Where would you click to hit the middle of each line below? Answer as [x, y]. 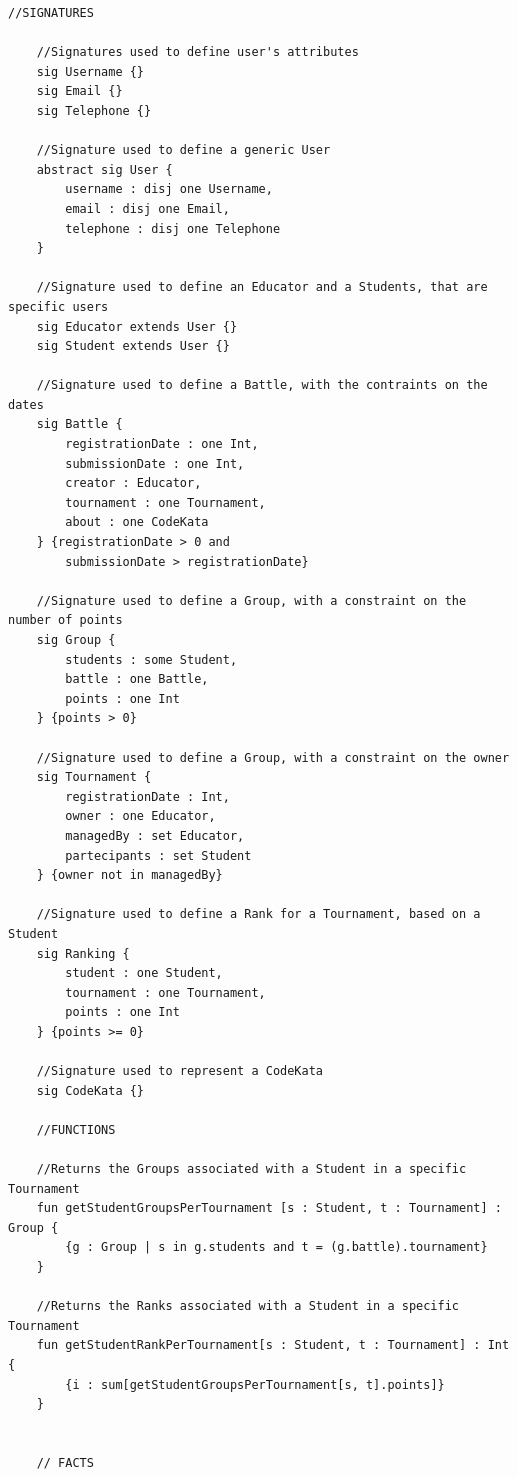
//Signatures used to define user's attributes [197, 52]
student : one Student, [144, 973]
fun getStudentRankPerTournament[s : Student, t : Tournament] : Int [273, 1345]
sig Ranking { [83, 953]
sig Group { [76, 640]
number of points [65, 620]
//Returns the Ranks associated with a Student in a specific [248, 1306]
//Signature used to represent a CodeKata [179, 1071]
